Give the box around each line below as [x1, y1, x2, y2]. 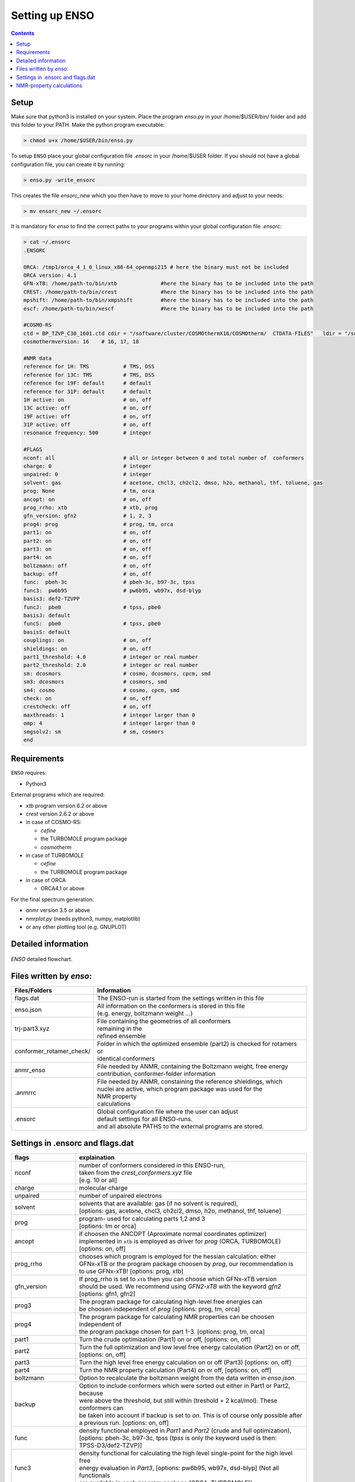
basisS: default [23, 628, 71, 635]
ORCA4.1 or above [40, 885, 85, 892]
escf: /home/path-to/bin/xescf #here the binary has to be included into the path [23, 305, 314, 312]
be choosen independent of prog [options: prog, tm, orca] [79, 1305, 240, 1313]
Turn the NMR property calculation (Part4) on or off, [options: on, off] [79, 1366, 272, 1374]
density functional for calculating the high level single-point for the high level [79, 1449, 293, 1457]
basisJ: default [23, 612, 71, 619]
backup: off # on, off [23, 571, 152, 577]
